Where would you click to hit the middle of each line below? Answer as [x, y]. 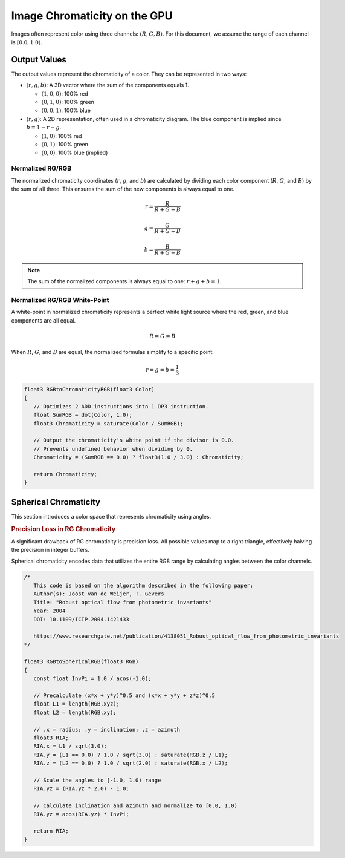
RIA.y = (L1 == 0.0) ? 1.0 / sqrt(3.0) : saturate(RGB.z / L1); [131, 755]
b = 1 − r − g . [44, 128]
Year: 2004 [50, 611]
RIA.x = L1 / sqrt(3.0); [70, 746]
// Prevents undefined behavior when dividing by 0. [113, 449]
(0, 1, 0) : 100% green [68, 102]
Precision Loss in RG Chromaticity [63, 529]
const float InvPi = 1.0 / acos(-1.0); [92, 679]
